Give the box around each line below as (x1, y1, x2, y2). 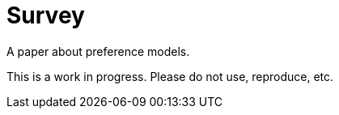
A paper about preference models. (6, 44, 190, 58)
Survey (6, 2, 85, 29)
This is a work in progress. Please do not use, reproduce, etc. (6, 69, 334, 83)
